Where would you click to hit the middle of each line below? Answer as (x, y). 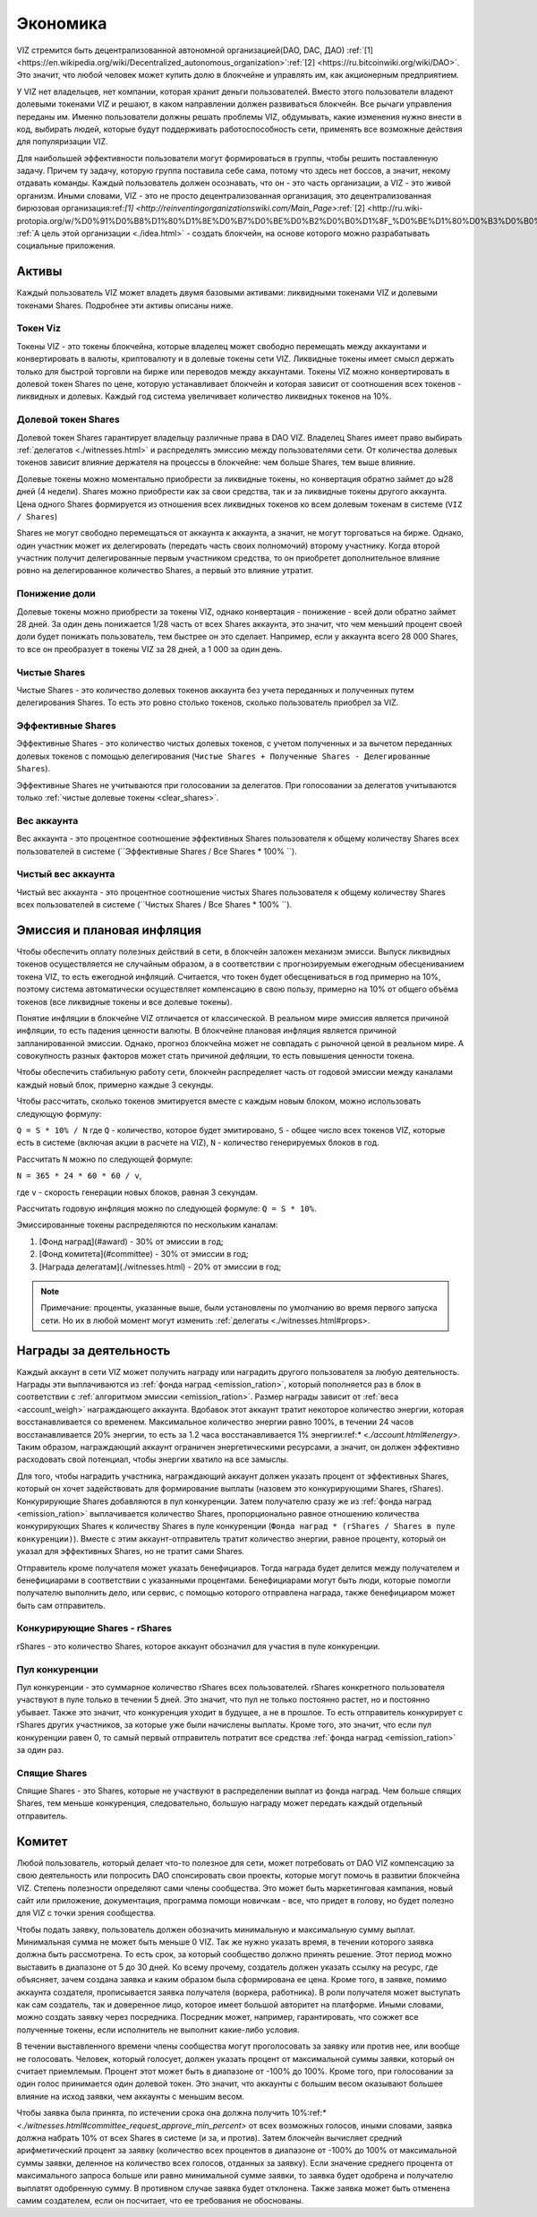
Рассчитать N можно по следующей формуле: (105, 1159)
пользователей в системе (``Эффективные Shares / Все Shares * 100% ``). (157, 851)
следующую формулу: (59, 1113)
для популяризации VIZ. (62, 142)
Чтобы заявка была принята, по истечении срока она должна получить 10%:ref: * (171, 2113)
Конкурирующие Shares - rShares (94, 1628)
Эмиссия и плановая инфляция (109, 930)
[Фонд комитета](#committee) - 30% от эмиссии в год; (144, 1254)
